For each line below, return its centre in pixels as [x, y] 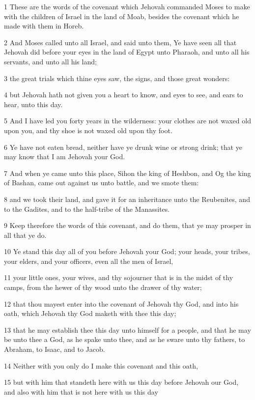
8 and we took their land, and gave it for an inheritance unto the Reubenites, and [127, 199]
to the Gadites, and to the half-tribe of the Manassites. [87, 209]
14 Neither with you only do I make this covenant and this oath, [101, 365]
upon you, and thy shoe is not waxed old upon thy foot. [88, 130]
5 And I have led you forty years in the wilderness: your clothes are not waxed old [127, 121]
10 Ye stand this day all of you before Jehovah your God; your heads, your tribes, [127, 251]
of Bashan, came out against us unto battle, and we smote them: [101, 183]
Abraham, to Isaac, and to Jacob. [55, 349]
